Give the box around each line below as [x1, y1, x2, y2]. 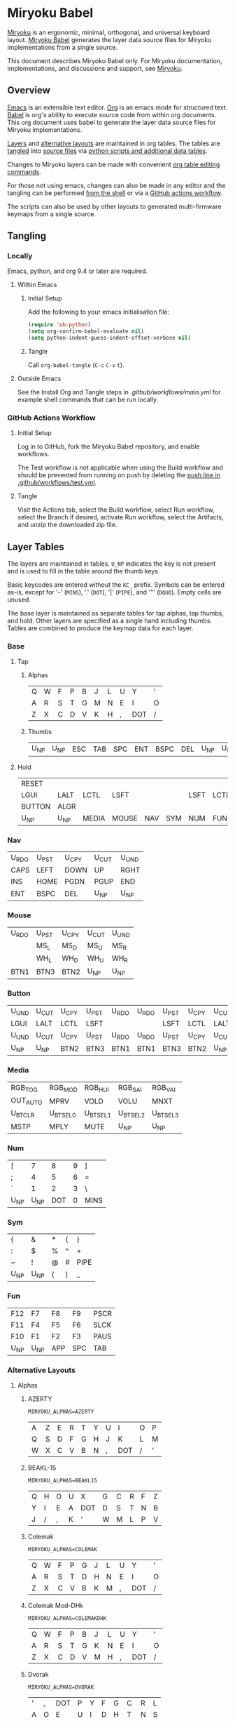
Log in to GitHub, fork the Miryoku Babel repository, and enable [17, 442, 200, 451]
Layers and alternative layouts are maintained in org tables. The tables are [7, 139, 220, 147]
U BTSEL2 [117, 1108, 145, 1119]
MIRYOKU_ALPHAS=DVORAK [27, 1684, 94, 1691]
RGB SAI [117, 1082, 142, 1094]
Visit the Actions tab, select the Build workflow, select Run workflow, [17, 505, 215, 514]
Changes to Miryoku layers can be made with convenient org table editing [7, 160, 220, 168]
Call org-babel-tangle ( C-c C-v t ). [27, 361, 124, 369]
